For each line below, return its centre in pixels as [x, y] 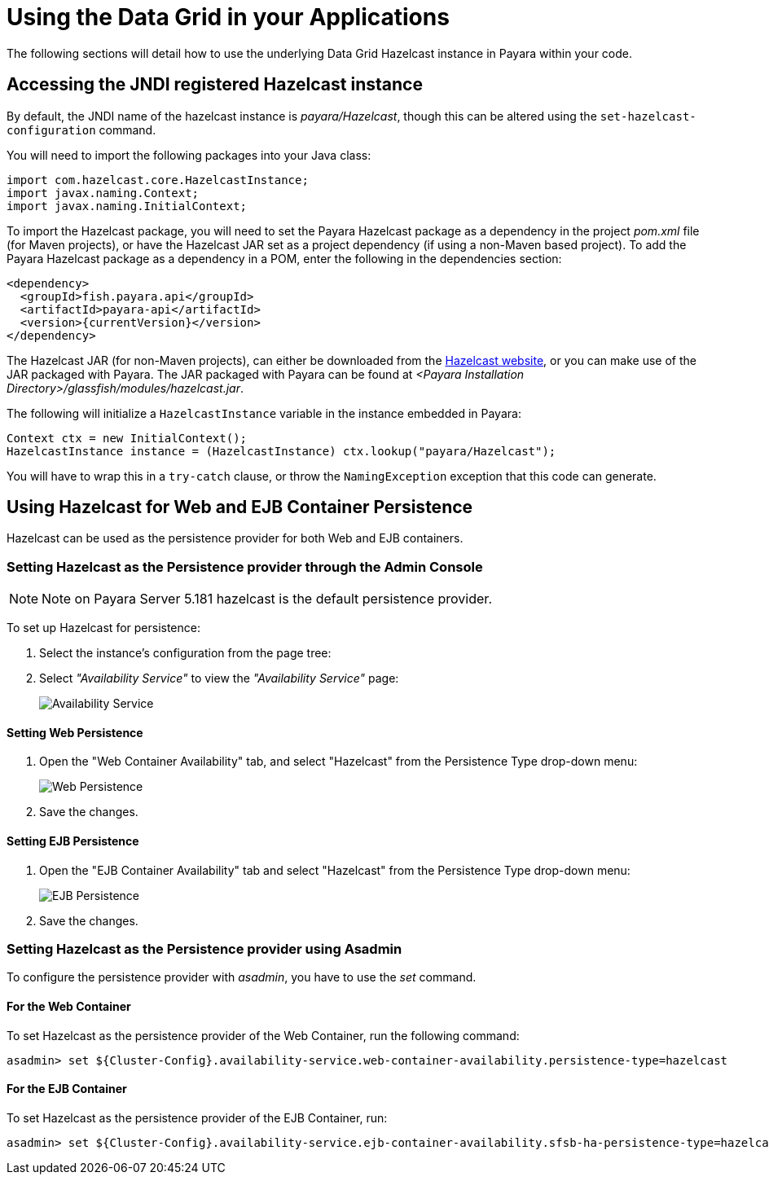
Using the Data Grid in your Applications [228, 17]
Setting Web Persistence [75, 732]
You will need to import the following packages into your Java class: [189, 155]
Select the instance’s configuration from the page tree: [185, 653]
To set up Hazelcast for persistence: [103, 628]
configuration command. [81, 130]
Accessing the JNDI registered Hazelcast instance [215, 85]
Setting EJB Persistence [73, 841]
